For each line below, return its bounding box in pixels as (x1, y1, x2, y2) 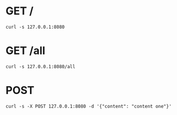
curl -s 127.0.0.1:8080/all (5, 63, 76, 69)
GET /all (5, 44, 45, 57)
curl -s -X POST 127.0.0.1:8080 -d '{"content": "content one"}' (5, 103, 172, 109)
